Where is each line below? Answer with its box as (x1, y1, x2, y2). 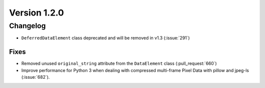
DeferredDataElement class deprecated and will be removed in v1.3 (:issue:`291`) (21, 35, 190, 41)
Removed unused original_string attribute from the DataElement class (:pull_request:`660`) (21, 61, 217, 67)
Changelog (9, 21, 46, 30)
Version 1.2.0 (9, 7, 64, 18)
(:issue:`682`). (21, 74, 50, 80)
